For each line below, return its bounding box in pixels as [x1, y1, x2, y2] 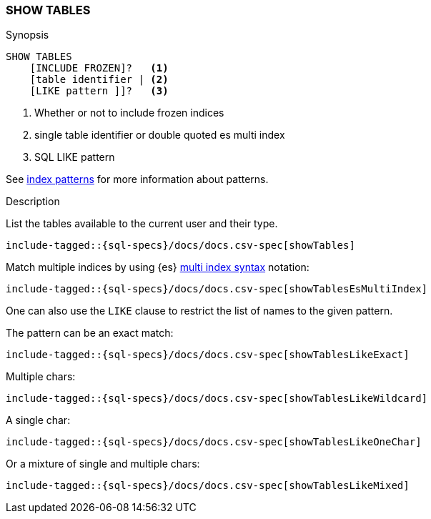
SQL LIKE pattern [34, 151, 115, 164]
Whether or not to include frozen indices [34, 107, 224, 119]
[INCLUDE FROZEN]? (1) [29, 62, 169, 74]
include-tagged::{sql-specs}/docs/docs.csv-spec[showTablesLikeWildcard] [6, 392, 428, 405]
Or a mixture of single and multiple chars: [6, 458, 200, 470]
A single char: [6, 414, 71, 427]
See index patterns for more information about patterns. [6, 173, 269, 186]
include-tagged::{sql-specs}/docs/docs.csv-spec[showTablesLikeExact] [6, 349, 410, 361]
